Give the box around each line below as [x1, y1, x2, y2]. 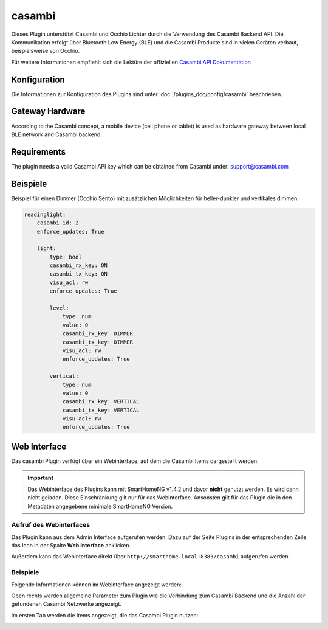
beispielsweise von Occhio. [11, 47, 80, 55]
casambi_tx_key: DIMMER [62, 338, 134, 346]
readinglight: [24, 210, 66, 218]
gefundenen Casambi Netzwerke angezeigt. [11, 600, 121, 608]
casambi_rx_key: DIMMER [62, 330, 134, 337]
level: [49, 305, 69, 311]
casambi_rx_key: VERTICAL [62, 398, 140, 405]
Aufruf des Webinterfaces [11, 521, 91, 529]
